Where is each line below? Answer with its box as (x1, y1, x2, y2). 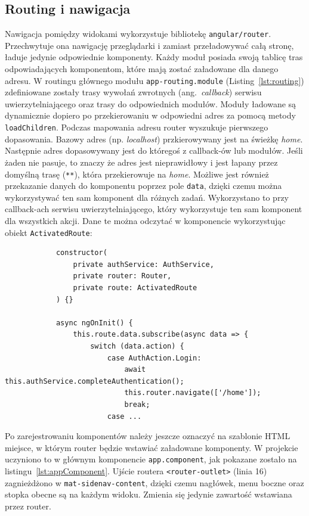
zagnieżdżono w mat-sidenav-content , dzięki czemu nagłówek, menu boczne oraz (5, 476, 304, 489)
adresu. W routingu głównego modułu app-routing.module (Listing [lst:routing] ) (5, 74, 304, 86)
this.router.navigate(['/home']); (124, 388, 261, 397)
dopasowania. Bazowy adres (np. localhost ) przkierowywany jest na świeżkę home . (5, 132, 303, 145)
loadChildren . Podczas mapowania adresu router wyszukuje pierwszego (5, 121, 268, 133)
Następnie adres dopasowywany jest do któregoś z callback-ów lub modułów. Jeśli (5, 144, 303, 157)
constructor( (55, 248, 107, 257)
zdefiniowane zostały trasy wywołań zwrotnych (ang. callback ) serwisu (5, 86, 262, 98)
